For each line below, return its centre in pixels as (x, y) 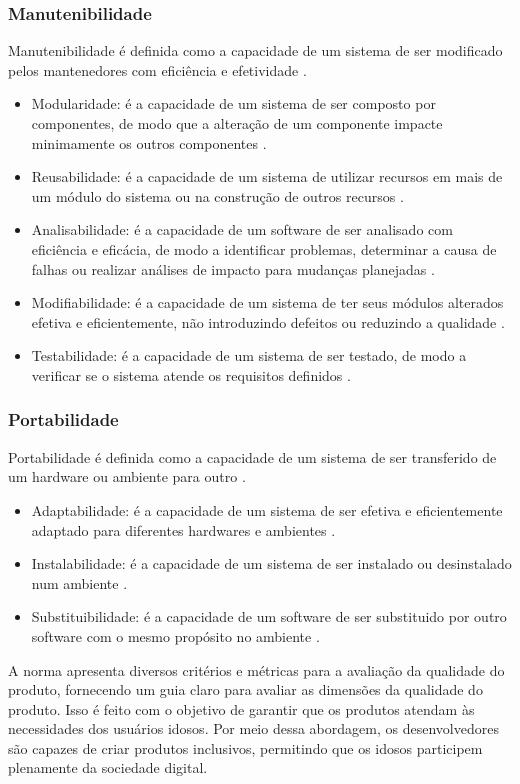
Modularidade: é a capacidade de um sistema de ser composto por (233, 103)
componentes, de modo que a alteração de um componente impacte (237, 123)
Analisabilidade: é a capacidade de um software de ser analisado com (242, 229)
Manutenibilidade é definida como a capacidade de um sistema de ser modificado (255, 50)
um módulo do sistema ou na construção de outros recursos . (217, 195)
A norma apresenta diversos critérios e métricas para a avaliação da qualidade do (256, 669)
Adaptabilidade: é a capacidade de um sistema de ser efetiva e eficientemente (267, 509)
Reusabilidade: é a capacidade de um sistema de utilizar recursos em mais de (267, 176)
